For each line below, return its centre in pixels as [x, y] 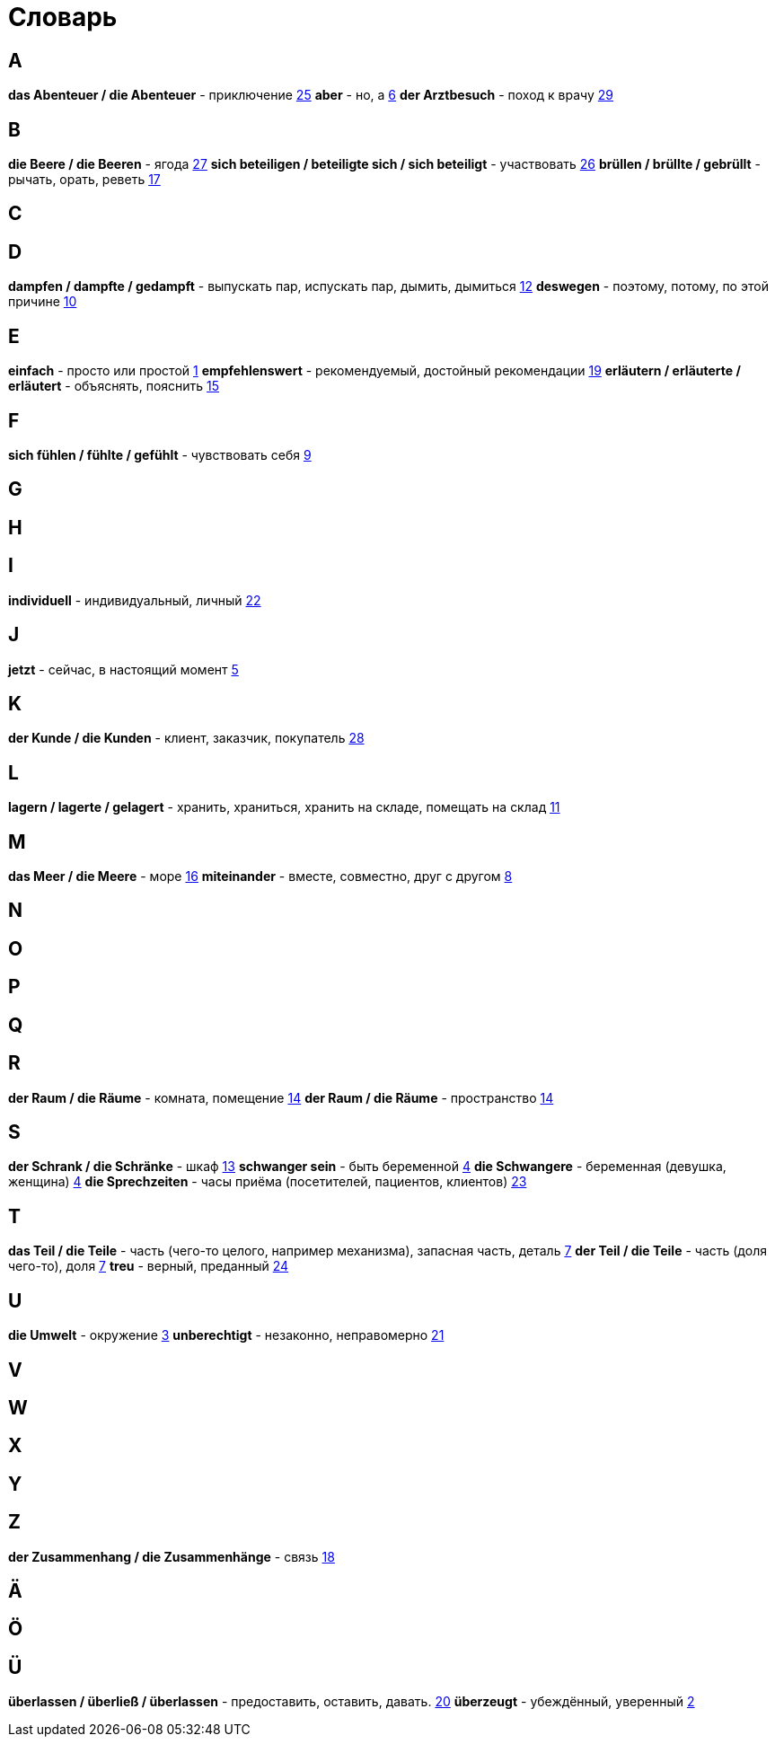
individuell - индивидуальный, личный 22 [135, 600]
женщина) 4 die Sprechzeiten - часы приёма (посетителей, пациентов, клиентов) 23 [268, 1182]
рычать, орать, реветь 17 [84, 180]
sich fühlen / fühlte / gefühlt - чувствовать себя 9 [160, 454]
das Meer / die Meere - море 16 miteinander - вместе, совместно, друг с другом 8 [260, 876]
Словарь [63, 17]
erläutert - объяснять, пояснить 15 [114, 386]
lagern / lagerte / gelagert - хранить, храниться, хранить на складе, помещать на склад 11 [284, 807]
